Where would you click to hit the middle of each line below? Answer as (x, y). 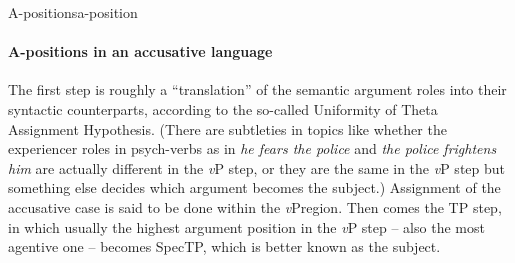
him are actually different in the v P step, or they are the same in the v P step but (257, 167)
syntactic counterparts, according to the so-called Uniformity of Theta (223, 108)
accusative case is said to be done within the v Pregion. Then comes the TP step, (255, 206)
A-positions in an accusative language (140, 51)
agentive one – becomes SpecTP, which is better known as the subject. (224, 246)
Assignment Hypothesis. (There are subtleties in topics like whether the (227, 128)
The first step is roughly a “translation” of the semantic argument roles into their (257, 89)
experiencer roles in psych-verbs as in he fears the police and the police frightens (252, 148)
